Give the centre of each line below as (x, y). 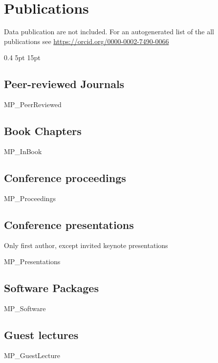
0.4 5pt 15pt (22, 57)
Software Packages (51, 288)
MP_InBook (23, 151)
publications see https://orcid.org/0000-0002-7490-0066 (87, 41)
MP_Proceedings (30, 198)
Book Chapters (43, 131)
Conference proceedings (65, 177)
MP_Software (25, 308)
